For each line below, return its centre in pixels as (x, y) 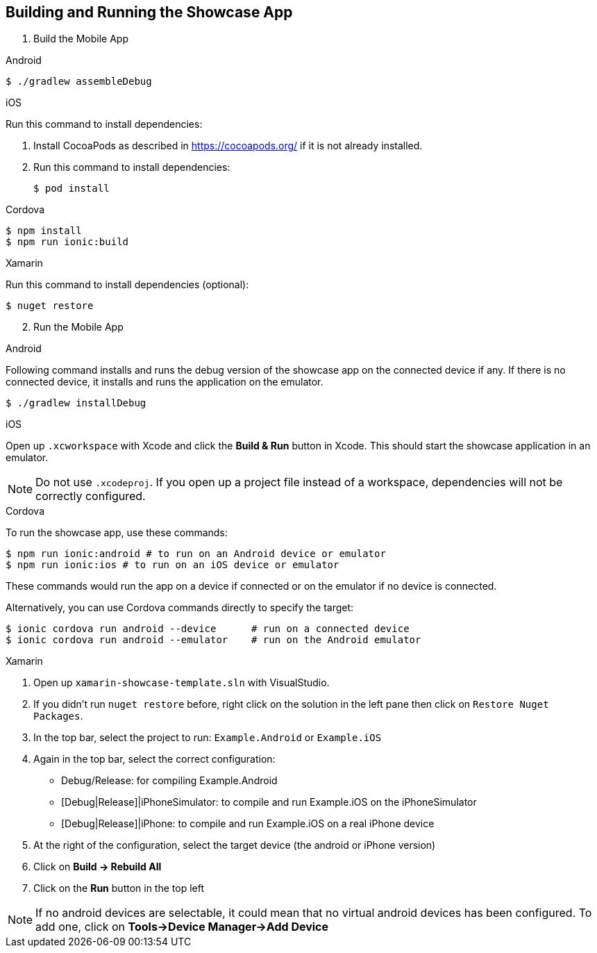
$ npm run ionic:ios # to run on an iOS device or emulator (173, 565)
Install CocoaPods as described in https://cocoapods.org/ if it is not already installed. (228, 146)
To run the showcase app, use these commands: (117, 533)
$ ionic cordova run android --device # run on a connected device (208, 629)
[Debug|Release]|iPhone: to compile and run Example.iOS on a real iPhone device (248, 824)
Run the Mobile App (78, 327)
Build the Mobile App (81, 39)
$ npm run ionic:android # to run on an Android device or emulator (196, 554)
